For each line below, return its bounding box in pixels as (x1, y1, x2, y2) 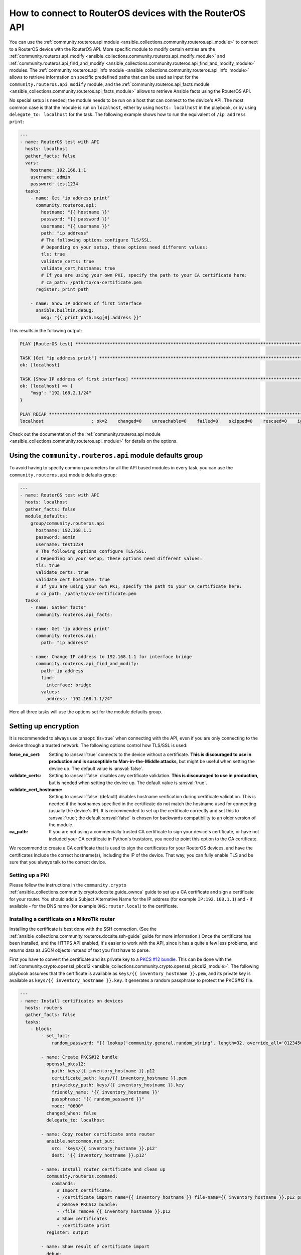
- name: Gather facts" (30, 605, 86, 610)
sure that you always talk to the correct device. (9, 859, 106, 865)
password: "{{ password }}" (41, 216, 110, 222)
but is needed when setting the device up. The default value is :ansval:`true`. (49, 780, 208, 786)
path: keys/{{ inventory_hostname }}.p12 (51, 1068, 155, 1074)
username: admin (30, 174, 70, 180)
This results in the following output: (9, 327, 82, 333)
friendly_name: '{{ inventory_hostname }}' (51, 1089, 161, 1095)
